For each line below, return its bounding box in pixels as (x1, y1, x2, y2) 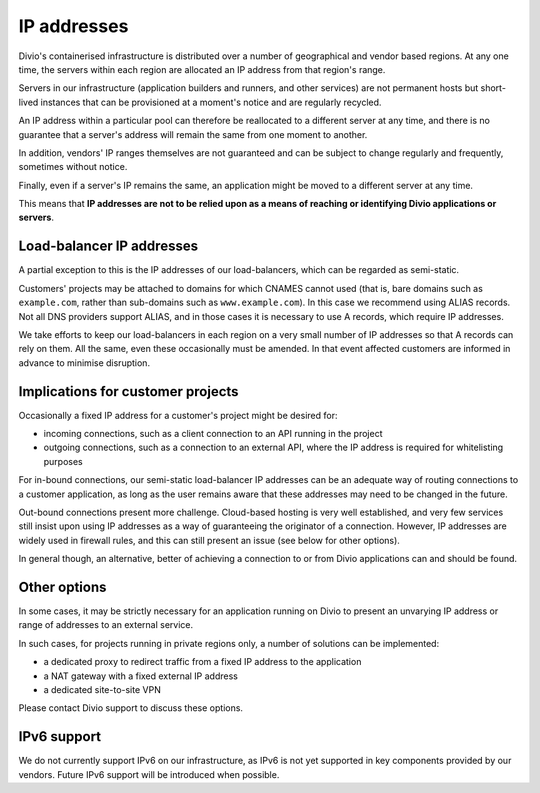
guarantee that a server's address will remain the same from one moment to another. (18, 128, 368, 140)
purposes (43, 455, 84, 467)
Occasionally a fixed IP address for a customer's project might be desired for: (18, 409, 338, 421)
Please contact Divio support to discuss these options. (18, 702, 244, 714)
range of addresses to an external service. (18, 619, 194, 631)
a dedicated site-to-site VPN (43, 683, 162, 695)
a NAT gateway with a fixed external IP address (43, 670, 239, 682)
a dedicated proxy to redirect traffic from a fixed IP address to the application (43, 656, 362, 668)
